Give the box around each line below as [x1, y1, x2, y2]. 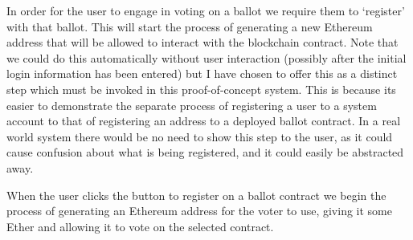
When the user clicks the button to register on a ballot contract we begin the [6, 186, 386, 203]
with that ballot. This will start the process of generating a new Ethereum [6, 18, 373, 35]
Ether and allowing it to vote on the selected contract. [6, 218, 274, 234]
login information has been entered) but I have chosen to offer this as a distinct [6, 65, 398, 82]
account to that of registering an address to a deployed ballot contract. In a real [6, 112, 401, 129]
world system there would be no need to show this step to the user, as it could [6, 128, 393, 144]
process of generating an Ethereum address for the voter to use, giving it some [6, 202, 392, 219]
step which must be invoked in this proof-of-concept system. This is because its [6, 80, 396, 97]
